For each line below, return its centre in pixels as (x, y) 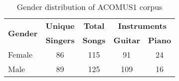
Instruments (142, 26)
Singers (60, 40)
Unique (60, 26)
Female (20, 54)
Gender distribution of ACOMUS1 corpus (89, 7)
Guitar (127, 40)
